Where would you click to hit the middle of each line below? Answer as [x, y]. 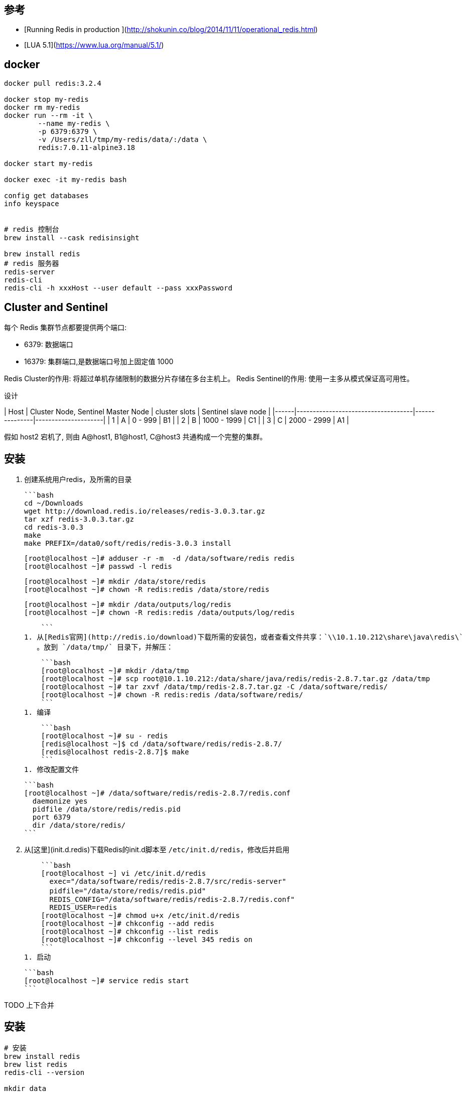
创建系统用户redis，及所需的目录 [78, 479]
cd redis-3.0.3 [54, 527]
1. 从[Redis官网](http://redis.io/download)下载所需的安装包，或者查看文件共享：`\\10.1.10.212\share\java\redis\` [244, 637]
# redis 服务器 [32, 264]
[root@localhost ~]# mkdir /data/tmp [115, 670]
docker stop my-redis [46, 100]
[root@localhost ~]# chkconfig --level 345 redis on [147, 939]
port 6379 [51, 817]
